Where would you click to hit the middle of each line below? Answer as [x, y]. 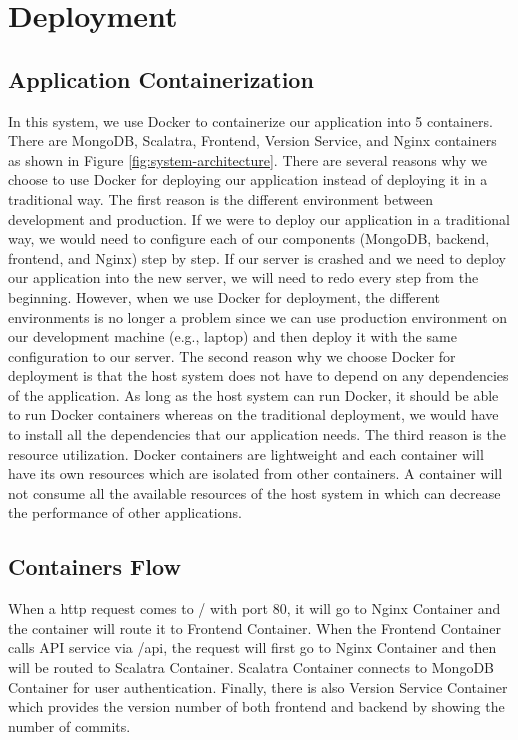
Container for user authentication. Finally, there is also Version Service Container [258, 686]
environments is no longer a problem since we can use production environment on [258, 316]
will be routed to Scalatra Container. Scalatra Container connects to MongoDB [251, 667]
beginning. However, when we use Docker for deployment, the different [224, 296]
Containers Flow [94, 566]
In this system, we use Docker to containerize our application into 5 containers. [250, 120]
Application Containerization [161, 78]
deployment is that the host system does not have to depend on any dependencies [258, 375]
